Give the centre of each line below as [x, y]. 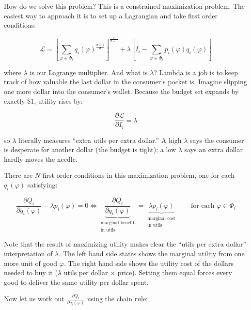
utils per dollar [86, 272]
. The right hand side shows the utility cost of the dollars [149, 263]
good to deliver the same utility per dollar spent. [76, 282]
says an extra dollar [213, 149]
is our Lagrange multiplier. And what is [89, 72]
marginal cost [162, 218]
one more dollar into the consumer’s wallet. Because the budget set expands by [121, 91]
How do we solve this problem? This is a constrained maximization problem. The [125, 6]
